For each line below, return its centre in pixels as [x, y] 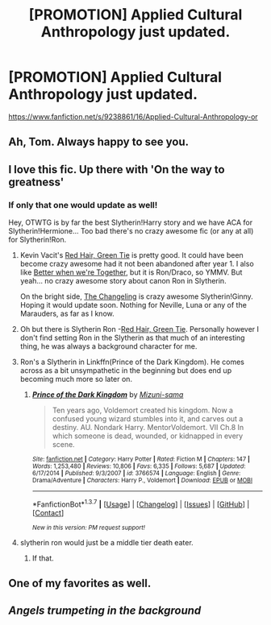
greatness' [36, 182]
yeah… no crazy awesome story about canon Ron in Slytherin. [123, 281]
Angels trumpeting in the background [105, 611]
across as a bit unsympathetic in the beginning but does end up [126, 370]
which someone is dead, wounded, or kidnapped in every [148, 436]
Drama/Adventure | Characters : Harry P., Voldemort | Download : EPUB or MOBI [142, 481]
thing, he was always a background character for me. [108, 346]
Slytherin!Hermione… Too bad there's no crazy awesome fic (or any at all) [131, 231]
